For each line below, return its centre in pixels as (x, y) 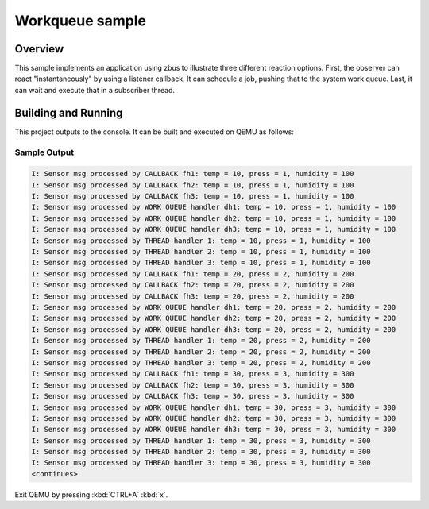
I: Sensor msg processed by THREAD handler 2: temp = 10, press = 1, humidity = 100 (201, 252)
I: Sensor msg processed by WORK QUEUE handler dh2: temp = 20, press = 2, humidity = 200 (214, 318)
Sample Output (44, 152)
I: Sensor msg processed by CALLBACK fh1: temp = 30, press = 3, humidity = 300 (193, 374)
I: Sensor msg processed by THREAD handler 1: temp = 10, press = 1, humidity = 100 (201, 241)
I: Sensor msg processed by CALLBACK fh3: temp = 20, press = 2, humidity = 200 (193, 296)
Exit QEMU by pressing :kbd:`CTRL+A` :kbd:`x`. (91, 494)
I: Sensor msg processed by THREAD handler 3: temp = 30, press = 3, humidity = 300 (201, 463)
